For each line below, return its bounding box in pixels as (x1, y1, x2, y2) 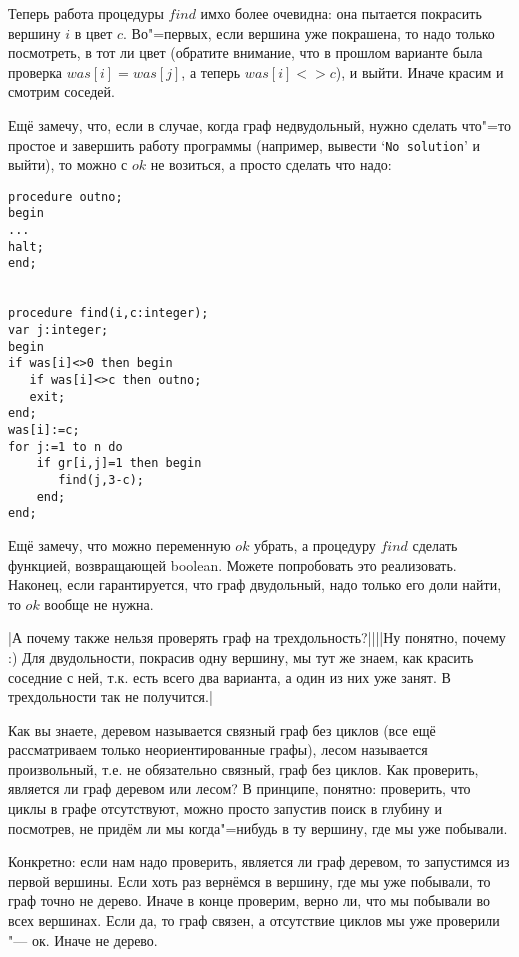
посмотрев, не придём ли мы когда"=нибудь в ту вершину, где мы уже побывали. (8, 817, 508, 838)
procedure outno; (8, 189, 123, 204)
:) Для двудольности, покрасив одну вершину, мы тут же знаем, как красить (8, 646, 474, 667)
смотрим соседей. (8, 81, 115, 102)
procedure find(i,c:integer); (8, 306, 209, 321)
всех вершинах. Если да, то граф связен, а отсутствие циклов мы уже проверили (8, 910, 500, 931)
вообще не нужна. (44, 593, 154, 614)
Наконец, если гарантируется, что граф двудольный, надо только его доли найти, (8, 574, 502, 595)
